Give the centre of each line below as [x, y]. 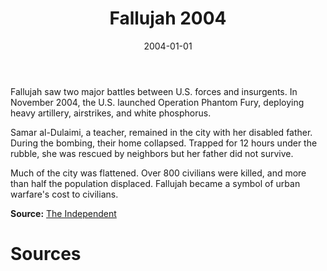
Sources [46, 254]
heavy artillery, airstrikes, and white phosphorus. [111, 113]
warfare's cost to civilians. [64, 194]
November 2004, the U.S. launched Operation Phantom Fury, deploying [157, 102]
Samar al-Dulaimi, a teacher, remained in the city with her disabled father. [161, 132]
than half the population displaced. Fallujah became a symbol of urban [155, 183]
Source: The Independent [63, 213]
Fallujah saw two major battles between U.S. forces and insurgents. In [154, 91]
